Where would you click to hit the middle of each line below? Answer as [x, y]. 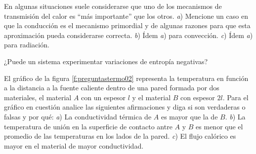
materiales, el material [38, 97]
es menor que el [219, 126]
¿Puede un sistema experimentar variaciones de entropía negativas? [106, 61]
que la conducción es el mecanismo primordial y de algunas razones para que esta [127, 25]
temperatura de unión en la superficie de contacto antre [88, 126]
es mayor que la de [189, 116]
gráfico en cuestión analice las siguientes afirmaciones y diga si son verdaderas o [125, 107]
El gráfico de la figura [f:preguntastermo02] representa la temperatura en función [126, 78]
